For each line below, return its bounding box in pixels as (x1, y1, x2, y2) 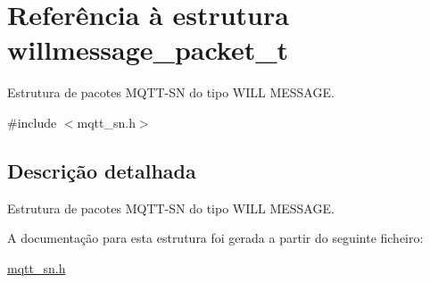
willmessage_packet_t (7, 31, 289, 68)
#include (7, 112, 57, 131)
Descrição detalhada (7, 156, 196, 184)
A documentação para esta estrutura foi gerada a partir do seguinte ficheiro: (7, 229, 424, 247)
